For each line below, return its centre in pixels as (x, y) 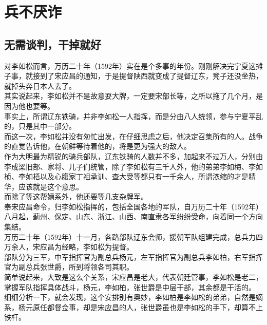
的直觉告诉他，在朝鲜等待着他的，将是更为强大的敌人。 (98, 146)
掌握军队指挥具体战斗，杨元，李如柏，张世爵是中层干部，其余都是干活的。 (130, 287)
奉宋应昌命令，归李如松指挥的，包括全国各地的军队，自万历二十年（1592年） (133, 206)
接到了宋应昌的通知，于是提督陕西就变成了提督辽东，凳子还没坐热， (148, 76)
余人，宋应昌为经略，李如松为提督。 (72, 247)
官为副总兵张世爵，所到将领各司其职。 (69, 267)
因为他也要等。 (29, 106)
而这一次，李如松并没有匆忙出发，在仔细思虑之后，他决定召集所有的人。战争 (133, 136)
